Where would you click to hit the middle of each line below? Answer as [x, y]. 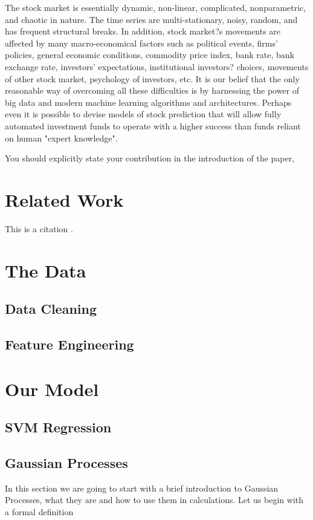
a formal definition [39, 511]
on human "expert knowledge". [61, 138]
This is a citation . [39, 228]
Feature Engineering [69, 344]
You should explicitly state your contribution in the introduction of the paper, [150, 158]
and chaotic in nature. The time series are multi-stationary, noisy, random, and [151, 19]
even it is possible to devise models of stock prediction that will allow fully [143, 114]
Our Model [52, 388]
